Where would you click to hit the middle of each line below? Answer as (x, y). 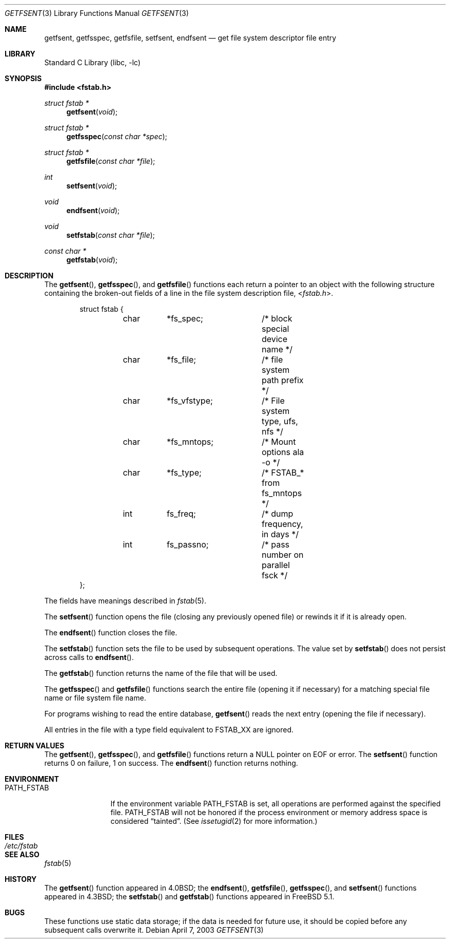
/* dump (277, 514)
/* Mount (279, 442)
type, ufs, (280, 421)
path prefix (282, 380)
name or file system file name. (95, 698)
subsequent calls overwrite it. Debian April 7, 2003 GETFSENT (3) (154, 930)
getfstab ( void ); (92, 260)
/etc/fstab (21, 846)
